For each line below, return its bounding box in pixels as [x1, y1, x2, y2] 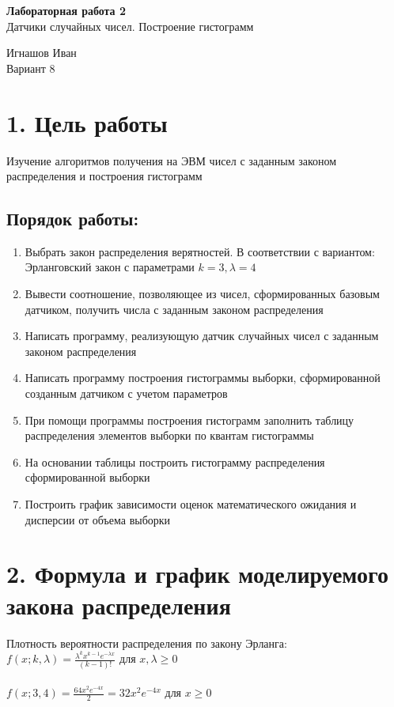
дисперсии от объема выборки [25, 511, 171, 527]
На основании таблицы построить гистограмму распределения [25, 453, 325, 470]
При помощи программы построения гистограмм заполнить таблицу [25, 411, 354, 428]
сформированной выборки [25, 469, 150, 486]
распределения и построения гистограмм [6, 168, 203, 184]
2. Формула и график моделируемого [6, 558, 389, 590]
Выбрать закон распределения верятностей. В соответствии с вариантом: [25, 243, 375, 259]
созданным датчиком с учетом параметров [25, 385, 228, 402]
